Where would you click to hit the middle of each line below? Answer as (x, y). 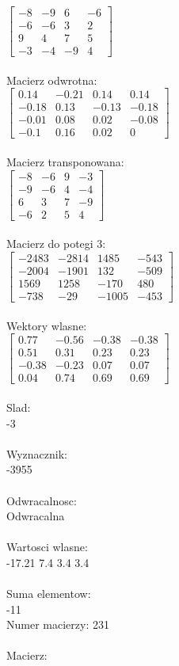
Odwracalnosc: (42, 500)
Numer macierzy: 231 (58, 624)
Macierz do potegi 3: (56, 244)
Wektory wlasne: (47, 325)
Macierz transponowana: (65, 162)
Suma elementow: (49, 594)
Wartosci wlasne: (47, 547)
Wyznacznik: (37, 453)
